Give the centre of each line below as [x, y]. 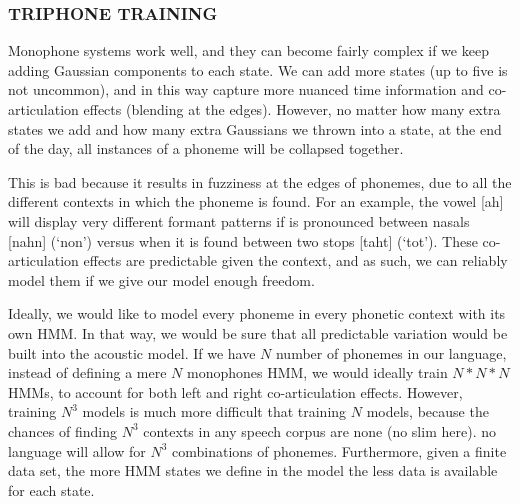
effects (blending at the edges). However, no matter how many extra [292, 109]
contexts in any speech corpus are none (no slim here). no [319, 430]
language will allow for [77, 450]
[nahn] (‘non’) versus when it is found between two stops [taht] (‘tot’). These [243, 240]
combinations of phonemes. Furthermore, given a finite [339, 450]
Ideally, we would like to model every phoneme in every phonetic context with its [257, 313]
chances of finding [62, 430]
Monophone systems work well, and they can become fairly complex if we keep [248, 50]
